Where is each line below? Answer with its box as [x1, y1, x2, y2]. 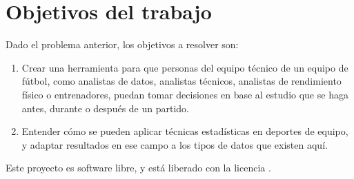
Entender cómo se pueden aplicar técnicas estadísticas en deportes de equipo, [21, 124, 348, 138]
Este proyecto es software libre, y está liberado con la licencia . [6, 160, 271, 175]
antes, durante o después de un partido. [21, 101, 190, 115]
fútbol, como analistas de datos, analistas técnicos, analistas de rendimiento [21, 74, 342, 88]
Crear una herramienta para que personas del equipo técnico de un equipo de [21, 60, 348, 74]
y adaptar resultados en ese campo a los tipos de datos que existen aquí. [21, 137, 328, 151]
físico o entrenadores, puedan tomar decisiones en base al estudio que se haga [21, 87, 348, 101]
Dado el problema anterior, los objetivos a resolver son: [6, 37, 239, 52]
